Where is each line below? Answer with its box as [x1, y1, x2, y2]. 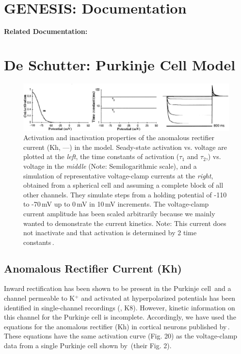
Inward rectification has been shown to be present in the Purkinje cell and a [4, 283, 231, 293]
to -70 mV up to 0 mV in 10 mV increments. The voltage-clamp [23, 199, 209, 209]
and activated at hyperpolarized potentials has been [81, 293, 235, 303]
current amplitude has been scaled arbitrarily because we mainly [23, 208, 215, 218]
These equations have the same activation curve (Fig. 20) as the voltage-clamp [4, 331, 238, 341]
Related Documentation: [4, 26, 88, 36]
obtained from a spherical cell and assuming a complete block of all [23, 180, 224, 190]
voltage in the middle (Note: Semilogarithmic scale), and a [23, 161, 197, 171]
